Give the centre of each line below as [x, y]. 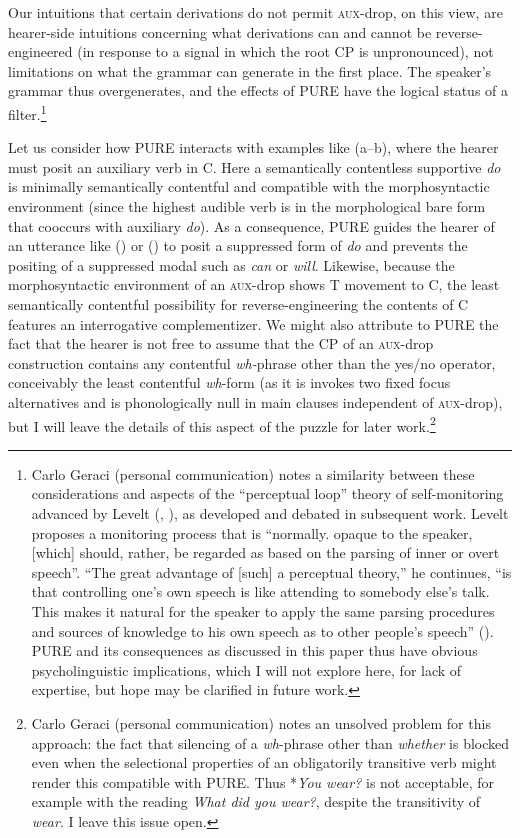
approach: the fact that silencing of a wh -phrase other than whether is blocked [270, 742]
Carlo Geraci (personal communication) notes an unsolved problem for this [261, 722]
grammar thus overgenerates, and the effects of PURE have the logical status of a [258, 90]
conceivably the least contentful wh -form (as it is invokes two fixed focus [229, 382]
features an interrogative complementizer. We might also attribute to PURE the [253, 323]
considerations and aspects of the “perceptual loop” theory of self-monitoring [267, 493]
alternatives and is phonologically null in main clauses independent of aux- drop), [255, 401]
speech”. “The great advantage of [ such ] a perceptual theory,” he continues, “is [271, 571]
